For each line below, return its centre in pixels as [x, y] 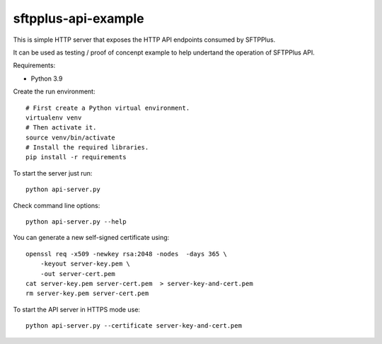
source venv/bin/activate [71, 137]
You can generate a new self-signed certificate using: [91, 238]
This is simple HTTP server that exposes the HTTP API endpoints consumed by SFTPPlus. [144, 40]
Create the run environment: [54, 91]
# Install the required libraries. [87, 148]
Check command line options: [57, 205]
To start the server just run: [53, 173]
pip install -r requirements [76, 157]
